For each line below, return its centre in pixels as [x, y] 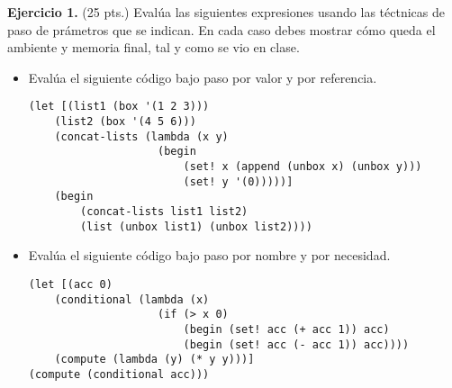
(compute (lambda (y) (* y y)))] [154, 360]
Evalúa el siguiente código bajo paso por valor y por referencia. [203, 77]
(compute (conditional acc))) [119, 374]
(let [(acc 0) [70, 284]
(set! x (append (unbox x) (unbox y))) [303, 167]
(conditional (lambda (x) [132, 299]
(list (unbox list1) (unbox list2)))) [196, 226]
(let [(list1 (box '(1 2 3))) [119, 107]
